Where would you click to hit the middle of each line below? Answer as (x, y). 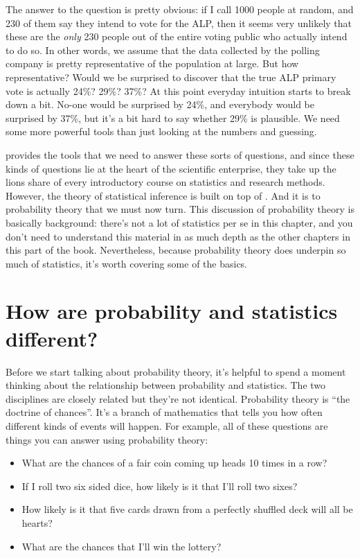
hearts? (37, 522)
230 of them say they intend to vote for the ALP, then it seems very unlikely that (179, 23)
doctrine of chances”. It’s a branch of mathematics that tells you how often (164, 412)
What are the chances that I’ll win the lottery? (121, 546)
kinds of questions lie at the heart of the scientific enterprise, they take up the (171, 168)
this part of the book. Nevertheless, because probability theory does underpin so (176, 250)
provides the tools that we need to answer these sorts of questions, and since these (180, 154)
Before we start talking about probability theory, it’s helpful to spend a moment (176, 371)
